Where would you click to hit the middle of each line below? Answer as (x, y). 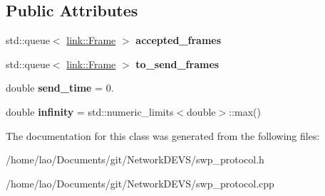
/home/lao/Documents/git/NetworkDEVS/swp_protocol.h (135, 159)
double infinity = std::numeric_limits (90, 111)
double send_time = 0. (60, 88)
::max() (245, 111)
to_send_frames (177, 64)
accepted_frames (179, 40)
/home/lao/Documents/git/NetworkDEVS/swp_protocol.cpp (140, 183)
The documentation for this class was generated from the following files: (163, 135)
